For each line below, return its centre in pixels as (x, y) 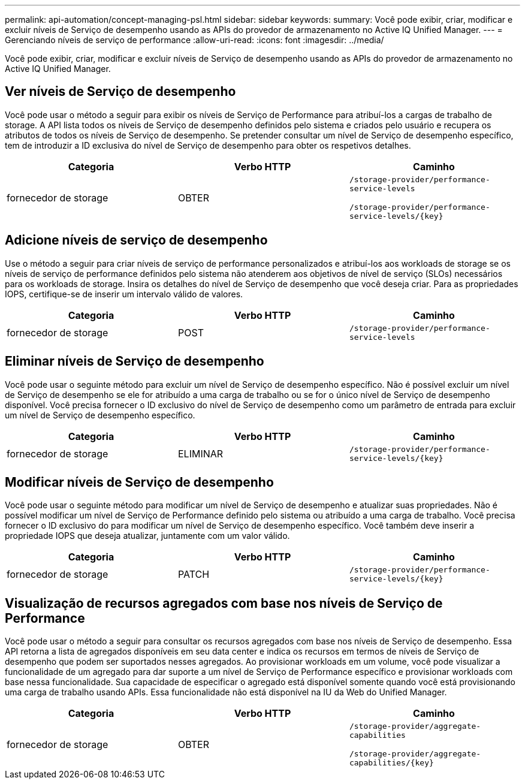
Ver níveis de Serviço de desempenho (120, 92)
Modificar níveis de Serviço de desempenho (139, 482)
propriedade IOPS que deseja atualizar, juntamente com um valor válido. (147, 536)
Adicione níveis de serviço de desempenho (136, 240)
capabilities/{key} (391, 763)
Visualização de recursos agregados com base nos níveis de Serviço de (224, 603)
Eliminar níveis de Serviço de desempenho (135, 361)
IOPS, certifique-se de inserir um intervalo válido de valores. (124, 294)
